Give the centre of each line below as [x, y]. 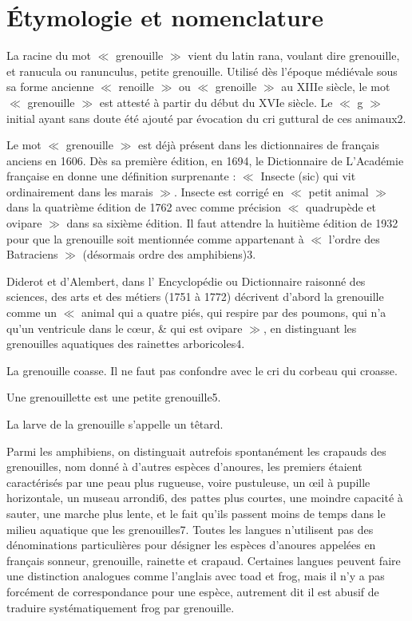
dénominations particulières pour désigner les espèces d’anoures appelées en [191, 545]
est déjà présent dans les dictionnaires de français [259, 145]
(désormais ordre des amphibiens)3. [169, 254]
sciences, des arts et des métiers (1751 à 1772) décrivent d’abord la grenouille [195, 297]
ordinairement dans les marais [80, 191]
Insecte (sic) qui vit [308, 176]
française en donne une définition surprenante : [121, 176]
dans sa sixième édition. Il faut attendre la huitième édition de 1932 [232, 223]
